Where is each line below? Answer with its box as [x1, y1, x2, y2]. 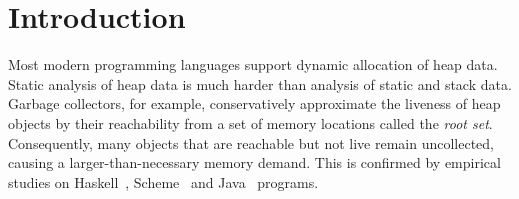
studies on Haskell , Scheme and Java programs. [8, 171, 319, 192]
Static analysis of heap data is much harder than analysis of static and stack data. [8, 73, 512, 94]
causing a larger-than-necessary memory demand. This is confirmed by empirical [8, 152, 501, 173]
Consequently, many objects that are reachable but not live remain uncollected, [8, 132, 494, 153]
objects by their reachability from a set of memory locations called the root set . [8, 112, 493, 133]
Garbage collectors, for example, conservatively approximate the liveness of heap [8, 93, 501, 114]
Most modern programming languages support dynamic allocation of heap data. [8, 54, 498, 75]
